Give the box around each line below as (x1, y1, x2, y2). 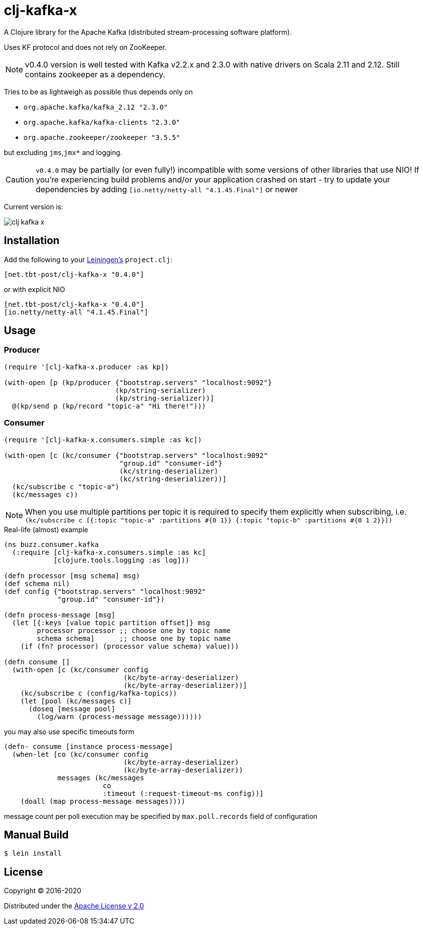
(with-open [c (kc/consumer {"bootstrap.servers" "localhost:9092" (4, 451, 268, 459)
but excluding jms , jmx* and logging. (4, 148, 122, 157)
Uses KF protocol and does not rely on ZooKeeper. (4, 43, 167, 51)
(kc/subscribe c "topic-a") (12, 482, 120, 491)
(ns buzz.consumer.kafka (4, 540, 99, 548)
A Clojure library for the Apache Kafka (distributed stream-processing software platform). (4, 27, 292, 36)
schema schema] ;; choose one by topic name (37, 634, 231, 642)
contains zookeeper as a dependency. (25, 69, 165, 79)
